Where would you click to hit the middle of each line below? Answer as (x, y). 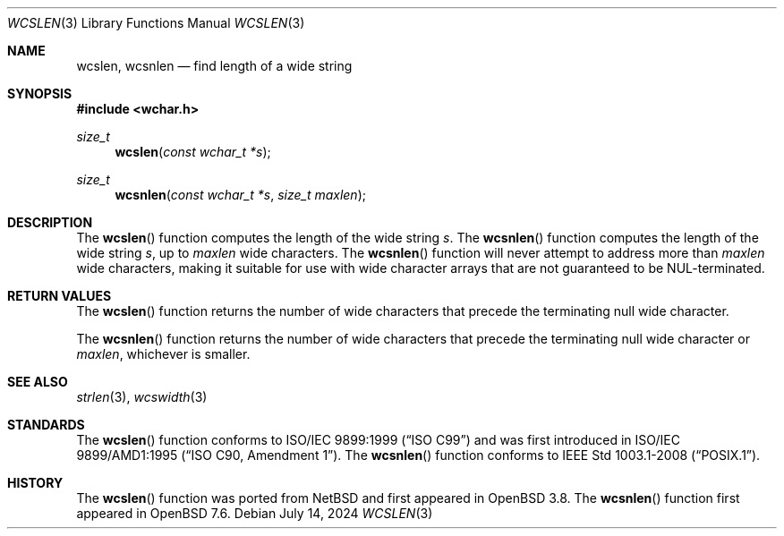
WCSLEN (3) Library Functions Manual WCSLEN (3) (156, 23)
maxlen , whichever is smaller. (163, 354)
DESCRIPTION (50, 222)
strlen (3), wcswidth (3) (142, 397)
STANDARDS (46, 425)
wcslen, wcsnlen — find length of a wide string (214, 66)
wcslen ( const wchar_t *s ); (193, 152)
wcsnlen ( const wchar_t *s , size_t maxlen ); (240, 195)
